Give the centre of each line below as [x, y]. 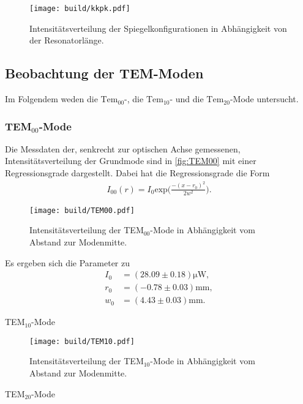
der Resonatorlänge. [67, 40]
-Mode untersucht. [264, 99]
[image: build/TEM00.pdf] [82, 210]
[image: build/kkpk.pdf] [80, 9]
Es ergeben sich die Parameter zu [68, 262]
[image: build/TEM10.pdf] [82, 341]
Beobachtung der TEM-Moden [104, 73]
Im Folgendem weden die [51, 99]
